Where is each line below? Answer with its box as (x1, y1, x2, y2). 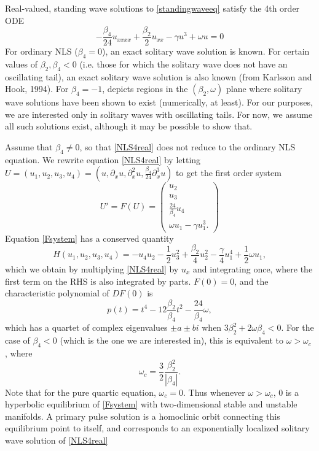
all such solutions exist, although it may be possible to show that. (5, 120, 253, 133)
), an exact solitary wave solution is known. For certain (102, 45, 310, 58)
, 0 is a (273, 385, 299, 398)
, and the (234, 274, 269, 287)
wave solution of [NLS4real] (5, 434, 108, 447)
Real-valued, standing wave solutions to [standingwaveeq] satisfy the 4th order (5, 2, 300, 14)
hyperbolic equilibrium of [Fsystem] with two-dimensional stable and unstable (5, 398, 297, 411)
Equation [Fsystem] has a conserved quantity (5, 231, 174, 244)
